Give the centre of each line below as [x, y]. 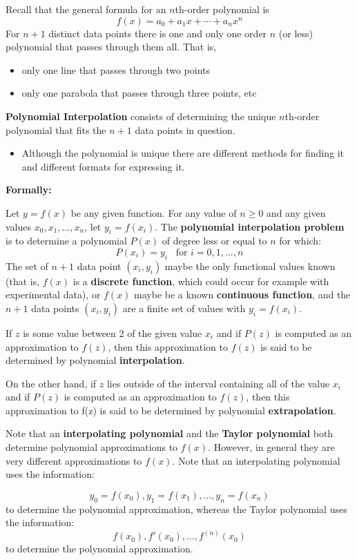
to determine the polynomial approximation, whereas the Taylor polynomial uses [176, 509]
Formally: [29, 190]
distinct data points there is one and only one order [158, 33]
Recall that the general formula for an [86, 9]
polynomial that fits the [56, 129]
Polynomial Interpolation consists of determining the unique [141, 116]
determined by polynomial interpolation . [95, 360]
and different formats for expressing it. [103, 166]
